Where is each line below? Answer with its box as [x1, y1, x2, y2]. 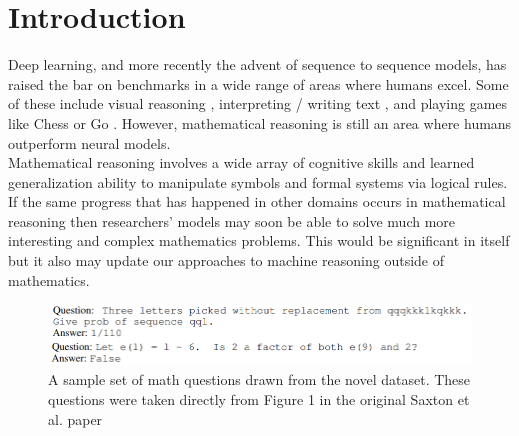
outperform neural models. [8, 132, 171, 153]
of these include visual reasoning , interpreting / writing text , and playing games [8, 93, 508, 114]
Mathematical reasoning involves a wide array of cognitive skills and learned [8, 152, 475, 173]
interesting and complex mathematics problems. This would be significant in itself [8, 230, 510, 251]
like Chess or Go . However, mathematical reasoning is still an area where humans [8, 112, 512, 133]
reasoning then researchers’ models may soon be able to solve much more [8, 210, 456, 231]
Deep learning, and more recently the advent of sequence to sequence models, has [8, 54, 507, 75]
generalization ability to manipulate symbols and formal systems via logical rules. [8, 171, 508, 192]
